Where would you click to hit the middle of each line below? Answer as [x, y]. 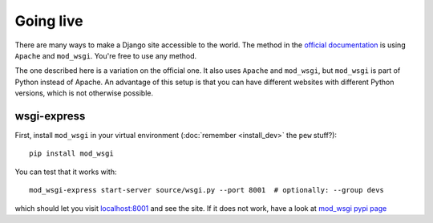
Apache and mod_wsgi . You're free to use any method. [106, 55]
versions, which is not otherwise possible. [84, 93]
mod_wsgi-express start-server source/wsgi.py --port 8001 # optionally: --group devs [207, 190]
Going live [49, 21]
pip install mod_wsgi [71, 154]
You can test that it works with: [66, 172]
